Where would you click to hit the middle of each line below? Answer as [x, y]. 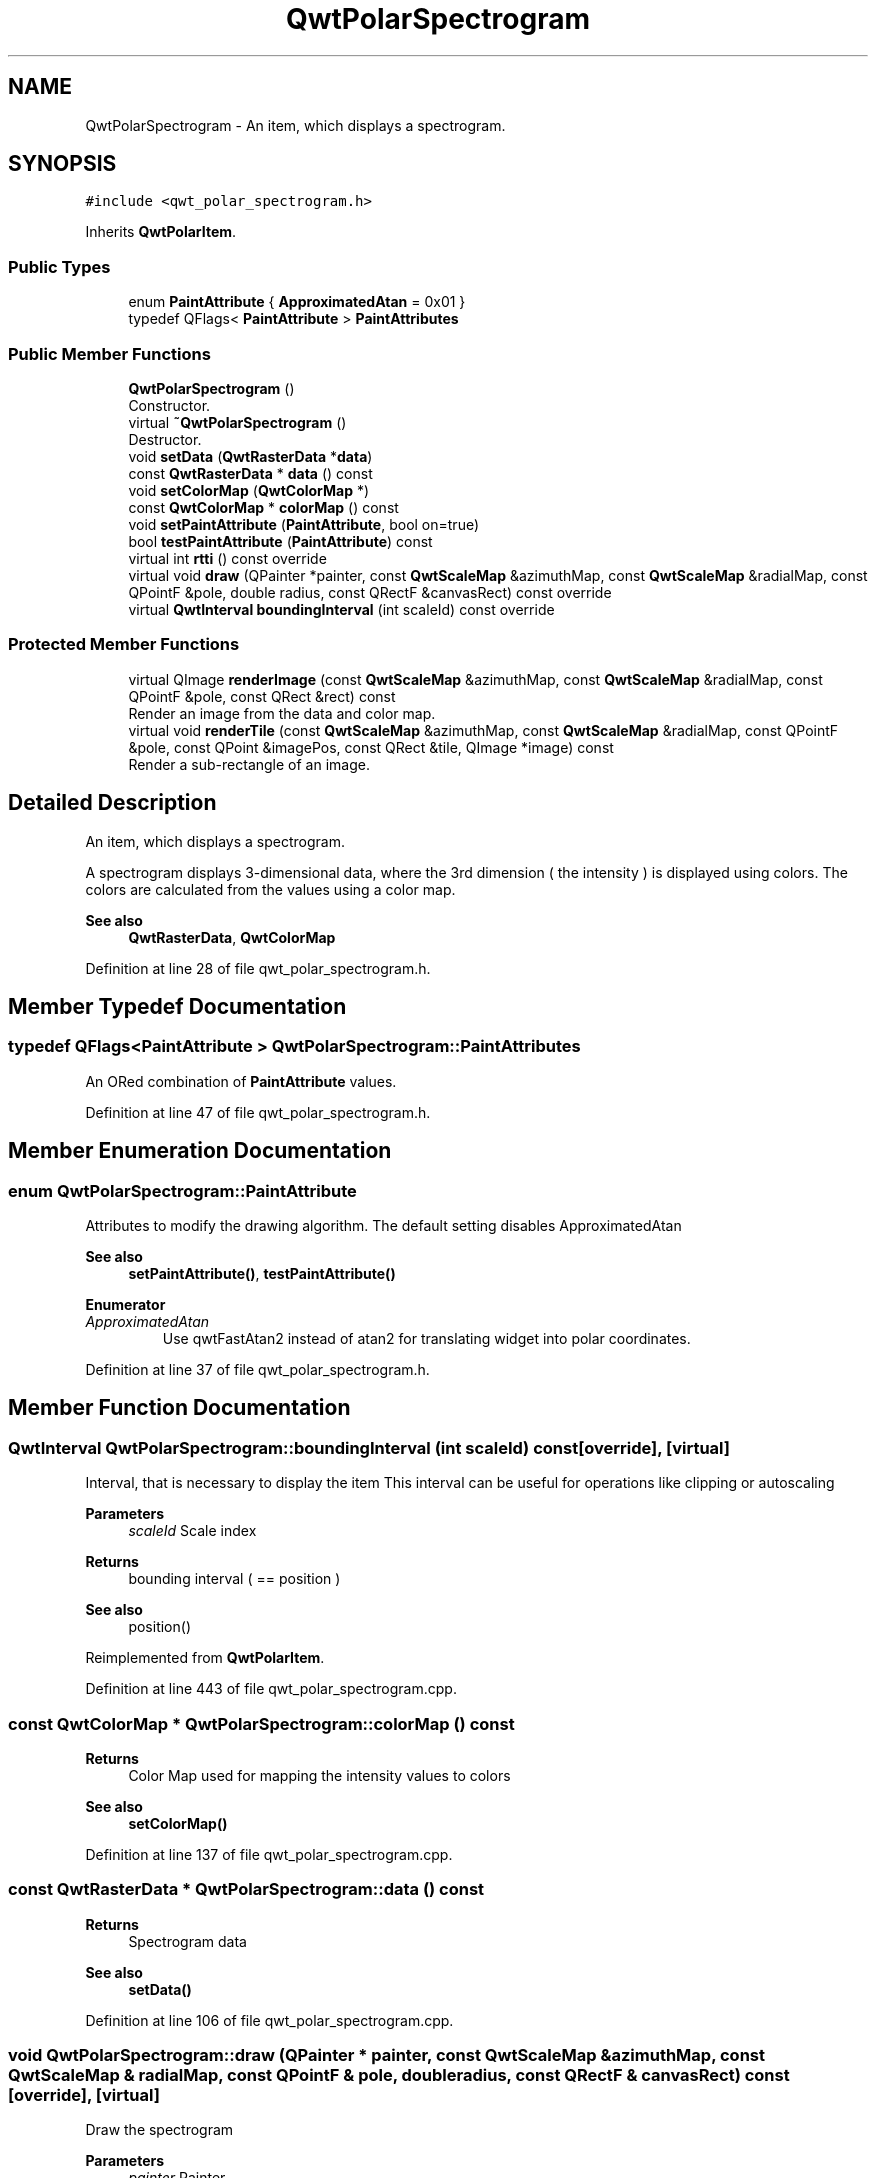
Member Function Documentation [179, 1408]
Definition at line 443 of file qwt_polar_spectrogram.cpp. [271, 1689]
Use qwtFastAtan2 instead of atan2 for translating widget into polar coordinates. [426, 1338]
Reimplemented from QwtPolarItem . [205, 1658]
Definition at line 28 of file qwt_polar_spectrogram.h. [258, 968]
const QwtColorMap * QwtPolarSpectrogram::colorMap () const [261, 1723]
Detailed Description [112, 803]
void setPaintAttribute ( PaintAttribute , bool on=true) [304, 524]
